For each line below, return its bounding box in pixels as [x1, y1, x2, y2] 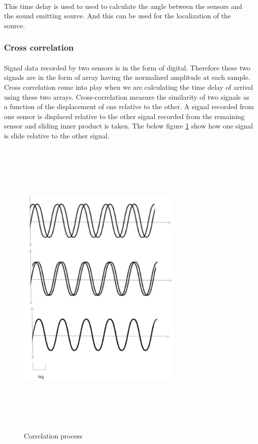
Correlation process [24, 431, 83, 441]
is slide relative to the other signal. [4, 130, 110, 140]
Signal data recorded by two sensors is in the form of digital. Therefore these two [4, 62, 251, 72]
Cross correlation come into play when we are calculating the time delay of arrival [4, 82, 254, 92]
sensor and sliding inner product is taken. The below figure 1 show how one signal [4, 121, 253, 131]
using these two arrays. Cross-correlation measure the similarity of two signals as [4, 91, 250, 102]
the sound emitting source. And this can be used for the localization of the [4, 10, 231, 21]
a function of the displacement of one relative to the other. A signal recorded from [4, 101, 254, 112]
